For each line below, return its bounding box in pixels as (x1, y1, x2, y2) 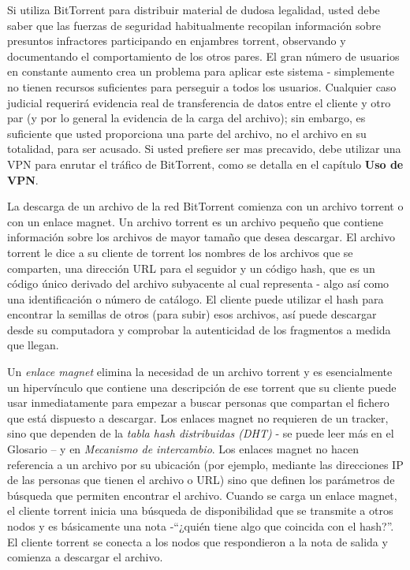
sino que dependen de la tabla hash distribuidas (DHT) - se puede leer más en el (7, 425, 394, 441)
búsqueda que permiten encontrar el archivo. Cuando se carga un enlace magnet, (7, 486, 397, 503)
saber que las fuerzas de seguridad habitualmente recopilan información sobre (7, 17, 381, 33)
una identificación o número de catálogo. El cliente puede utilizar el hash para (7, 290, 384, 307)
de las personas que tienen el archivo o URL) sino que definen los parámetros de (7, 471, 395, 488)
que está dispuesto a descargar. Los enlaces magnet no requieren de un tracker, (7, 409, 389, 426)
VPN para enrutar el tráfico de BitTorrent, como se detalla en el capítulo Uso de (7, 155, 404, 172)
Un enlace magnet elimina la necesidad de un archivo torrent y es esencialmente (7, 363, 393, 380)
